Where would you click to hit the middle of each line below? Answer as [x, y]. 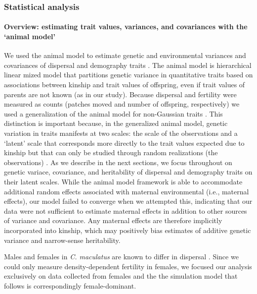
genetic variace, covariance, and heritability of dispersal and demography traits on [128, 172]
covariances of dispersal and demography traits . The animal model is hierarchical [128, 65]
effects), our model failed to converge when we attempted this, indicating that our [128, 201]
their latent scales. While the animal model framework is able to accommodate [123, 181]
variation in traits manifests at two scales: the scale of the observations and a [121, 133]
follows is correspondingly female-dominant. [70, 285]
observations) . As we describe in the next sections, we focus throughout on [118, 162]
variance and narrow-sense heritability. [62, 240]
